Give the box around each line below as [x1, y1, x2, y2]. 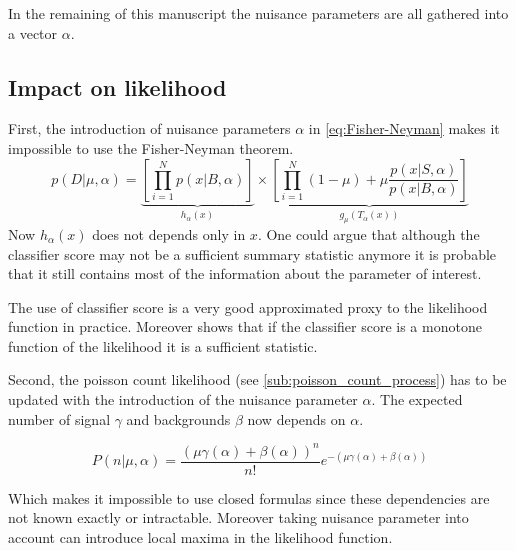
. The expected [371, 389, 463, 410]
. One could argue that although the [257, 223, 480, 244]
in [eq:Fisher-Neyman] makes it [308, 118, 500, 139]
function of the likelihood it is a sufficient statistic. [8, 335, 318, 356]
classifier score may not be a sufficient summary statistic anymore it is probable [8, 243, 497, 264]
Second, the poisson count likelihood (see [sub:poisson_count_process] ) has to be [8, 369, 507, 390]
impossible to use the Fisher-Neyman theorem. [8, 137, 294, 158]
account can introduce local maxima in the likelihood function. [8, 527, 393, 547]
